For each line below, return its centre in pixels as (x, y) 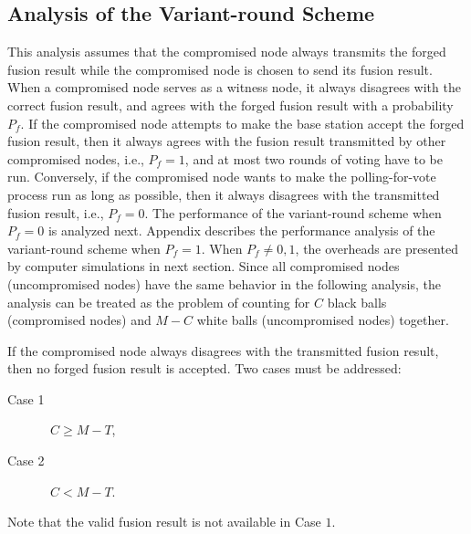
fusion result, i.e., (56, 212)
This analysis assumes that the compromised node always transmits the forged (227, 52)
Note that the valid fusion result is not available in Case (164, 522)
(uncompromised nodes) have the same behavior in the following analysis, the (224, 283)
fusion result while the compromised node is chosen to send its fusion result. (220, 69)
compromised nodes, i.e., (76, 158)
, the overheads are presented (377, 248)
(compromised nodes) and (79, 320)
